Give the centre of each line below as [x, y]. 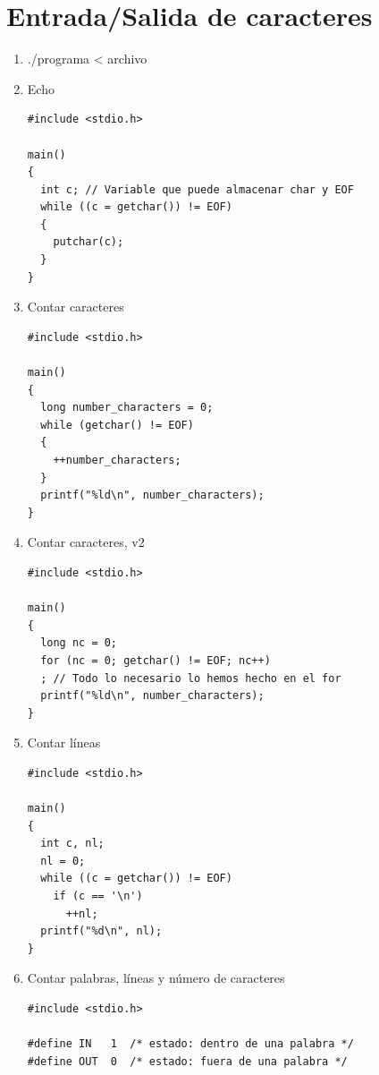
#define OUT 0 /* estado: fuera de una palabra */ [187, 1061]
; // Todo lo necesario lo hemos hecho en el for [191, 678]
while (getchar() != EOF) [117, 425]
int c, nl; [72, 844]
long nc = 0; [79, 643]
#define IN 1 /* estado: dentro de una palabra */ [190, 1044]
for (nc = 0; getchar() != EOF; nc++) [156, 660]
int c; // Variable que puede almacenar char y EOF [197, 189]
